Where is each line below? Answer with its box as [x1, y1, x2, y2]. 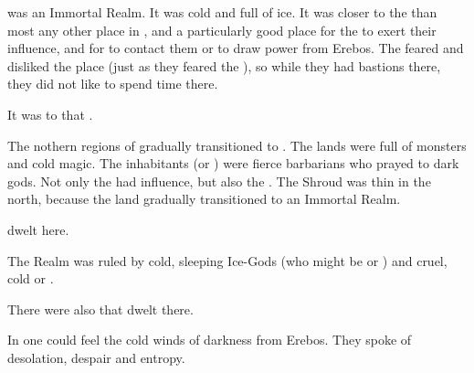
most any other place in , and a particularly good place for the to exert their [7, 20, 437, 39]
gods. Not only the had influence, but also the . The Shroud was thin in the [7, 171, 431, 190]
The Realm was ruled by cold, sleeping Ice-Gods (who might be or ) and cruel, [7, 250, 448, 270]
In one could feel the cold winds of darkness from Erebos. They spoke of [7, 330, 412, 349]
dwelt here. [7, 219, 69, 239]
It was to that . [7, 104, 93, 123]
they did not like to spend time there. [7, 74, 218, 93]
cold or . [7, 269, 54, 288]
